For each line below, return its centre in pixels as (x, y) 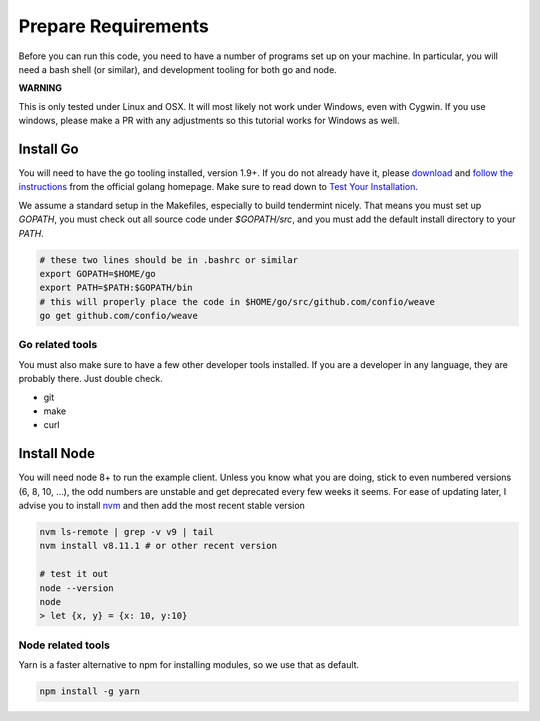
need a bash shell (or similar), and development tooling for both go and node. (177, 69)
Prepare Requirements (113, 26)
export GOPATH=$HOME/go (98, 273)
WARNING (40, 88)
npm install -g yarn (89, 691)
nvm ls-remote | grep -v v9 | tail (126, 532)
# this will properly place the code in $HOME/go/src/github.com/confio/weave (237, 301)
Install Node (56, 453)
